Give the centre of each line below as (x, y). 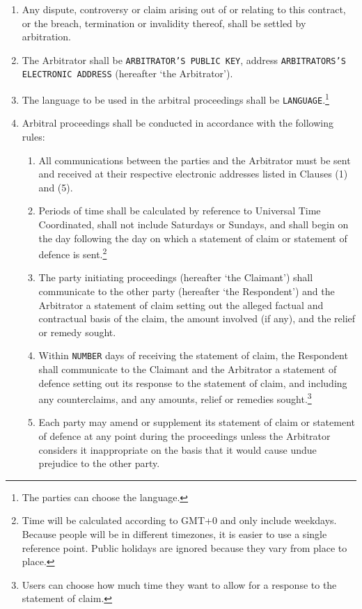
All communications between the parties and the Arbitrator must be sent (195, 160)
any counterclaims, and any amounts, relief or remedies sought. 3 (175, 398)
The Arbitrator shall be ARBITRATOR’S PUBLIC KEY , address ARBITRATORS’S (184, 60)
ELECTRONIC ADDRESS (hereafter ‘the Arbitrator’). (127, 73)
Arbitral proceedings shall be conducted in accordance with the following (178, 123)
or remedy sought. (77, 332)
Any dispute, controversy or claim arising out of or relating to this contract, (184, 9)
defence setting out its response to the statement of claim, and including (193, 382)
